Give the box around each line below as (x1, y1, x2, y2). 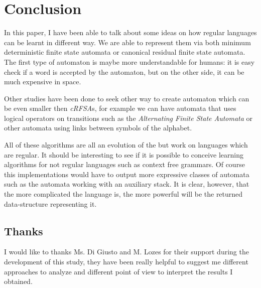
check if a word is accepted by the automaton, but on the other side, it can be (4, 66, 244, 77)
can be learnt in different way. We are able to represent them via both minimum (4, 37, 251, 47)
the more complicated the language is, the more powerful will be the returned (4, 189, 243, 199)
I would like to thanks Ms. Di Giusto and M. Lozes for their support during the (4, 246, 249, 257)
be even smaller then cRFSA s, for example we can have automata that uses (4, 103, 236, 113)
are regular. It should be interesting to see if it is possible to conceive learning (4, 149, 244, 160)
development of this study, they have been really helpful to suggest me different (4, 256, 248, 267)
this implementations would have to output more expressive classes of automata (4, 169, 249, 179)
